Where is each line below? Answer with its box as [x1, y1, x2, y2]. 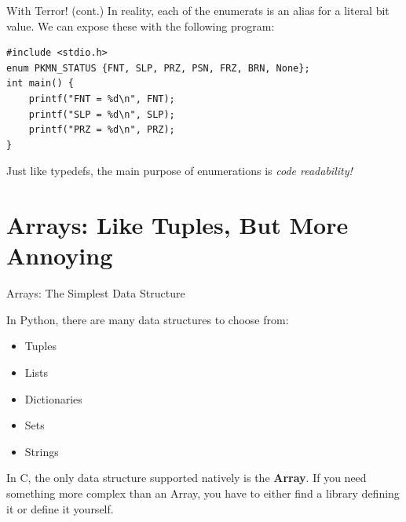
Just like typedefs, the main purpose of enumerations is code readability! [6, 162, 353, 179]
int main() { [6, 78, 74, 89]
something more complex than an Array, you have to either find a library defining [6, 485, 400, 501]
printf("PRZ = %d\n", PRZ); [28, 124, 175, 136]
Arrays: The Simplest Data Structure [6, 285, 185, 301]
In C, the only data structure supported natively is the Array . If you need [6, 469, 367, 486]
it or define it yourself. [6, 500, 114, 517]
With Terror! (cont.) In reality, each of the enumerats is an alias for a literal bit [6, 2, 390, 18]
